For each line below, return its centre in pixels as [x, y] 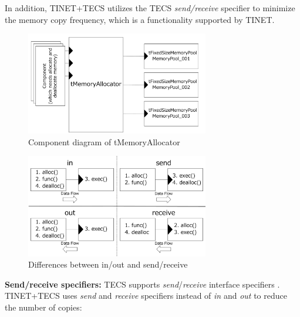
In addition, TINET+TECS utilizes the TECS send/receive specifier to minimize [150, 8]
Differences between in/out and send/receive [108, 264]
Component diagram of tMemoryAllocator [104, 141]
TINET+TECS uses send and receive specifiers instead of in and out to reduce [146, 296]
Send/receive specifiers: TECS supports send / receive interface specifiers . [142, 284]
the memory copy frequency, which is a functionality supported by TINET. [140, 19]
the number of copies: [43, 307]
